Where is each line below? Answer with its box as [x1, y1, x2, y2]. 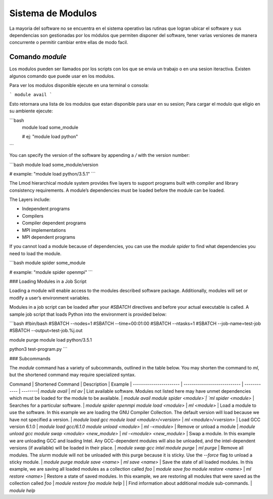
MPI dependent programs [22, 234, 75, 240]
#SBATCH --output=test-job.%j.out [9, 327, 83, 334]
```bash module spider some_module [9, 260, 86, 266]
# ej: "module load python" [22, 134, 78, 140]
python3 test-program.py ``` [9, 346, 68, 352]
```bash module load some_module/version [9, 161, 99, 168]
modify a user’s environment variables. [9, 295, 90, 301]
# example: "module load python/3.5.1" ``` [9, 171, 96, 177]
